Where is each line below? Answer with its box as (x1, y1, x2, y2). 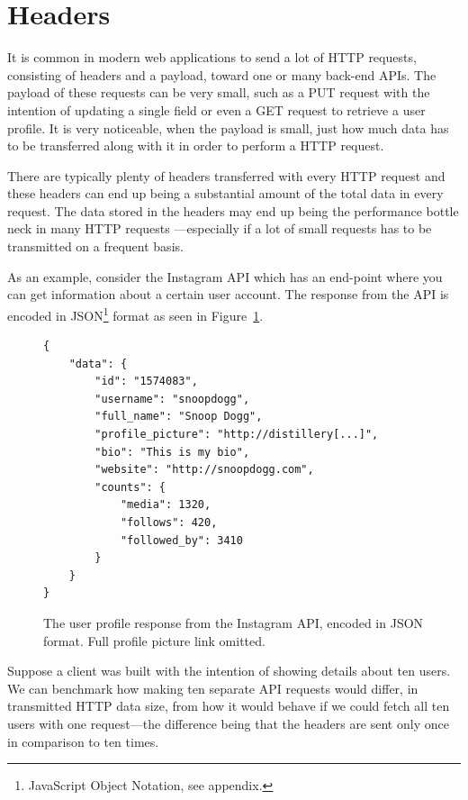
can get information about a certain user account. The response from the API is (7, 285, 449, 304)
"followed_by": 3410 (120, 533, 243, 547)
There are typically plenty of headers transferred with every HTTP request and (7, 166, 445, 185)
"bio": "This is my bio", (94, 445, 250, 459)
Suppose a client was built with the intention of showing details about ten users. (7, 661, 451, 680)
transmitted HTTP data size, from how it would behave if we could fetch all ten (7, 696, 450, 715)
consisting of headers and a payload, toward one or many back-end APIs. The (7, 65, 436, 84)
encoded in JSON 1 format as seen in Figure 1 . (7, 303, 264, 324)
